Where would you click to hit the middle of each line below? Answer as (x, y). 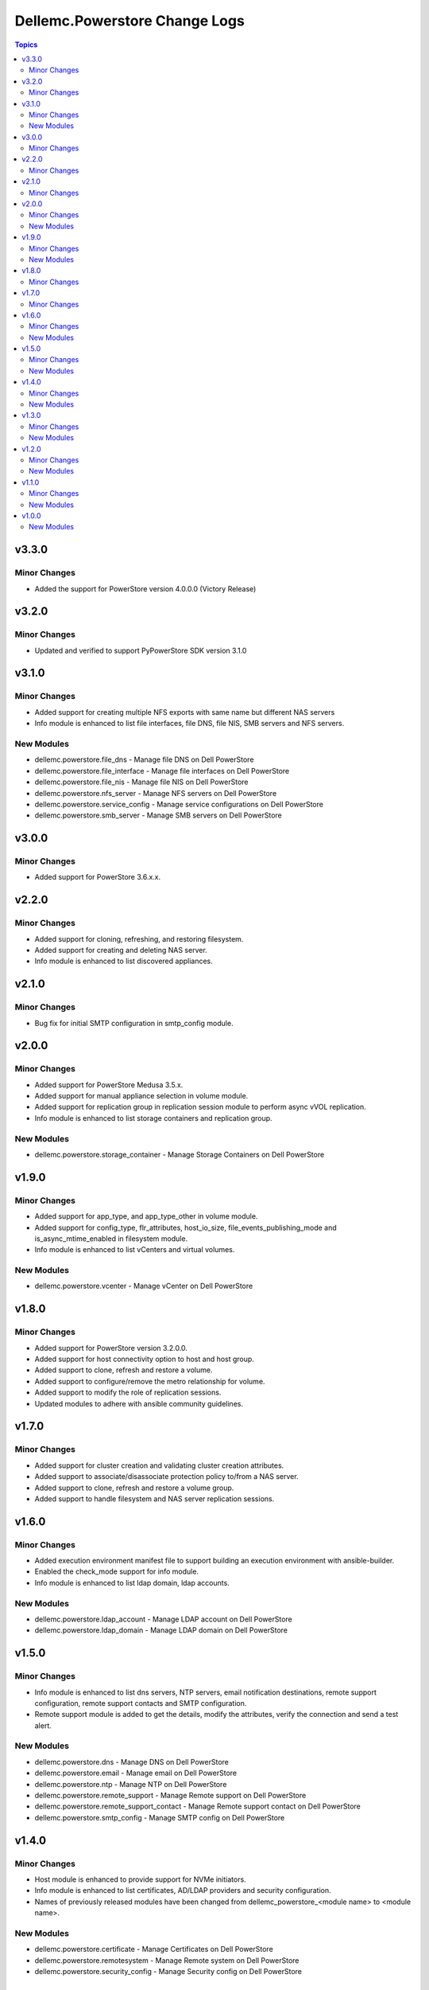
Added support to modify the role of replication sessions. (128, 1392)
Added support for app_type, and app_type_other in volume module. (146, 1216)
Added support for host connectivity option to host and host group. (144, 1359)
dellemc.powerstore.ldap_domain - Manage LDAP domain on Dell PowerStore (161, 1630)
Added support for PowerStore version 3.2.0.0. (111, 1348)
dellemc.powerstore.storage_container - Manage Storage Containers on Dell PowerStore (180, 1155)
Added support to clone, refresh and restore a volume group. (134, 1488)
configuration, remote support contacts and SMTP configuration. (141, 1703)
